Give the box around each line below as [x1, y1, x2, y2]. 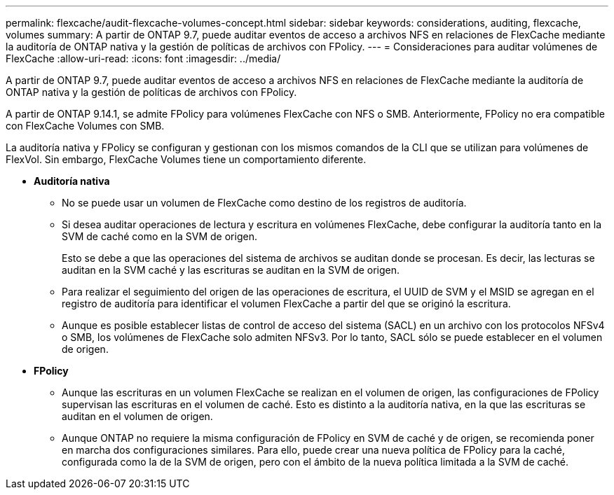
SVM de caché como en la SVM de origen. [62, 230, 257, 242]
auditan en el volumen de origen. [62, 410, 213, 422]
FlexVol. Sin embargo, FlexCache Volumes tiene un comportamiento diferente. [6, 153, 367, 165]
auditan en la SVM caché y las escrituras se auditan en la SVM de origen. [62, 264, 400, 276]
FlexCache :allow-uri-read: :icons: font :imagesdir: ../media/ [6, 53, 281, 64]
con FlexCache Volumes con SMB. [6, 120, 165, 132]
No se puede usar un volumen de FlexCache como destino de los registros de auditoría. [62, 197, 467, 209]
